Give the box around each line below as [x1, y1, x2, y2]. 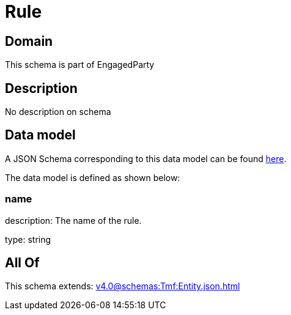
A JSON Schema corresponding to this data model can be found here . [5, 153, 287, 164]
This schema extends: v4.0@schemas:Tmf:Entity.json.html [5, 281, 240, 292]
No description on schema [5, 106, 111, 117]
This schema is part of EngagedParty [5, 59, 155, 70]
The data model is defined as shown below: [5, 172, 180, 183]
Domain [5, 33, 53, 49]
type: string [5, 234, 51, 245]
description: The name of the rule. [5, 215, 142, 226]
